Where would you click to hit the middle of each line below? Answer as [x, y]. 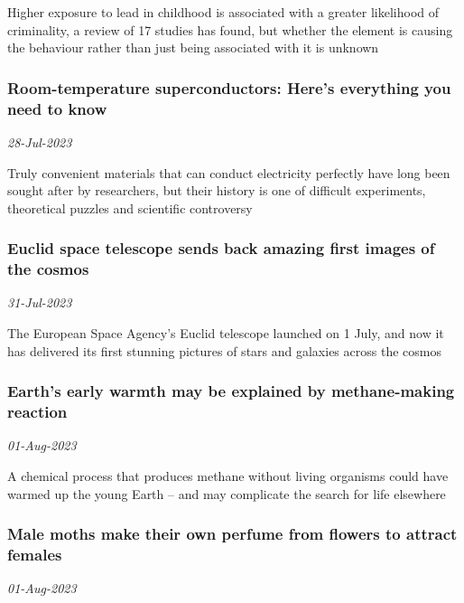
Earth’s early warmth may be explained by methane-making [231, 391]
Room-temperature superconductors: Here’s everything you [229, 87]
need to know [57, 108]
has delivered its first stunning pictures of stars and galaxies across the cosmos [224, 350]
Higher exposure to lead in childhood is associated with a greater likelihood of [223, 12]
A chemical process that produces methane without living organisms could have [228, 475]
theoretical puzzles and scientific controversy [130, 207]
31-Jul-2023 [40, 302]
